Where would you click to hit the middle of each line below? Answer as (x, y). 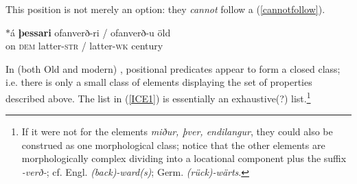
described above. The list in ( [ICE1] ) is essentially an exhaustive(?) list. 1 (158, 97)
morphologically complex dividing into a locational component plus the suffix (184, 158)
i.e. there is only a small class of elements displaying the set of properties (159, 82)
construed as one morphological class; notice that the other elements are (173, 145)
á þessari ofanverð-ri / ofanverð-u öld (91, 32)
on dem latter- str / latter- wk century (84, 46)
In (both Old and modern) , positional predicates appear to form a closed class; (173, 68)
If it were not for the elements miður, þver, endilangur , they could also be (177, 131)
